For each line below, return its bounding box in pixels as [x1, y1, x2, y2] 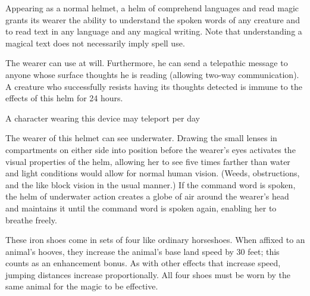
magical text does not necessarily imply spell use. [5, 36, 185, 49]
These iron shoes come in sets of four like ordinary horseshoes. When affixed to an [5, 233, 305, 246]
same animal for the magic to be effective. [5, 280, 158, 292]
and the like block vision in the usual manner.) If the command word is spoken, [5, 178, 296, 191]
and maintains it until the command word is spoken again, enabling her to [5, 201, 277, 214]
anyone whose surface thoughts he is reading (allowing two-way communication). [5, 68, 299, 80]
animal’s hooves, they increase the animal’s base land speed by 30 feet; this [5, 245, 280, 257]
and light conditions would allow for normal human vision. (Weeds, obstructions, [5, 167, 300, 179]
